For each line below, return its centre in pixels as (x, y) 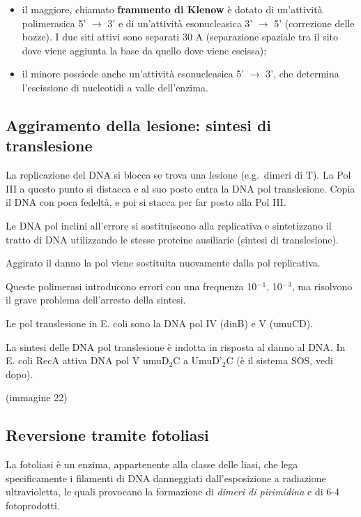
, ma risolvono (322, 286)
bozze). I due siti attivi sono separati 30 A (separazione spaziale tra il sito (180, 37)
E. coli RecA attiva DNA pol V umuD (87, 360)
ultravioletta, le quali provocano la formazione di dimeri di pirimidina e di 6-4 (172, 492)
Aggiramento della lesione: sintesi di (139, 125)
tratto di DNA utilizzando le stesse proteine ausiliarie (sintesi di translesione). (172, 239)
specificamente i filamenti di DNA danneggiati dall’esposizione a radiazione (166, 478)
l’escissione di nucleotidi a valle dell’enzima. (115, 87)
